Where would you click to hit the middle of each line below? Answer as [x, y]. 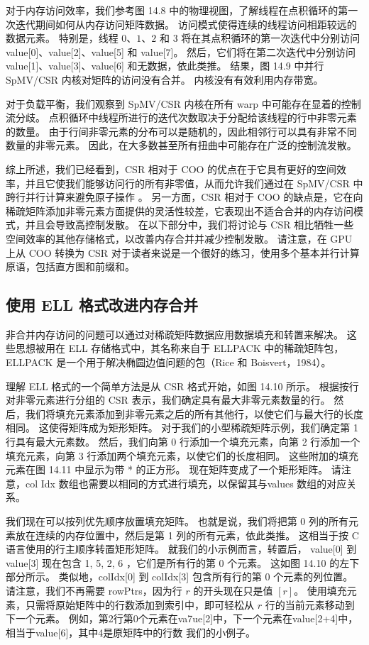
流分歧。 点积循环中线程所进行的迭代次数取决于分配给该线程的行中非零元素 [181, 117]
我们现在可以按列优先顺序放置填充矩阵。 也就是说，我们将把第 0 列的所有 [177, 521]
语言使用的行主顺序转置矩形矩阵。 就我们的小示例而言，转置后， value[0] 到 [181, 549]
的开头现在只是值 [233, 590]
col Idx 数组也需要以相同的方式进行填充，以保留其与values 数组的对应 [186, 483]
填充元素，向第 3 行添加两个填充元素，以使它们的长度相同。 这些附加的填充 [182, 455]
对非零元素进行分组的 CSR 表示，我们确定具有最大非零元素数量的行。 [168, 400]
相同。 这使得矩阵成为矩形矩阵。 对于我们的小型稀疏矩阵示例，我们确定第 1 [182, 428]
